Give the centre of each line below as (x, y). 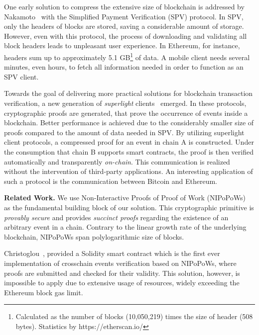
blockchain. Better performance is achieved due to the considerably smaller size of (129, 123)
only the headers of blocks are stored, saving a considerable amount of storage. (124, 26)
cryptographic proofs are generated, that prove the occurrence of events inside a (126, 113)
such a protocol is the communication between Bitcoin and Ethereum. (111, 181)
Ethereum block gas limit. (44, 292)
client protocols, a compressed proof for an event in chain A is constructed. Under (129, 142)
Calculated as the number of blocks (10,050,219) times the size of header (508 (134, 316)
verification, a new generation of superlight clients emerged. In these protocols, (125, 103)
